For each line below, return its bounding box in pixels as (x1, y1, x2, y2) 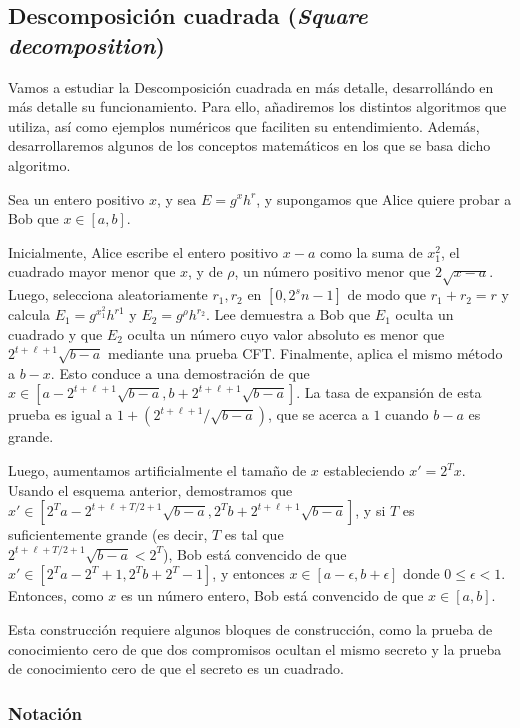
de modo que (347, 284, 427, 305)
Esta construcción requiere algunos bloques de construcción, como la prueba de (8, 619, 493, 640)
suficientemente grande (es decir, (8, 524, 208, 545)
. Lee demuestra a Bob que (205, 304, 371, 325)
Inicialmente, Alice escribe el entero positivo (8, 241, 279, 262)
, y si (355, 500, 386, 521)
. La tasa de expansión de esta (296, 382, 482, 403)
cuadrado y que (8, 323, 103, 344)
